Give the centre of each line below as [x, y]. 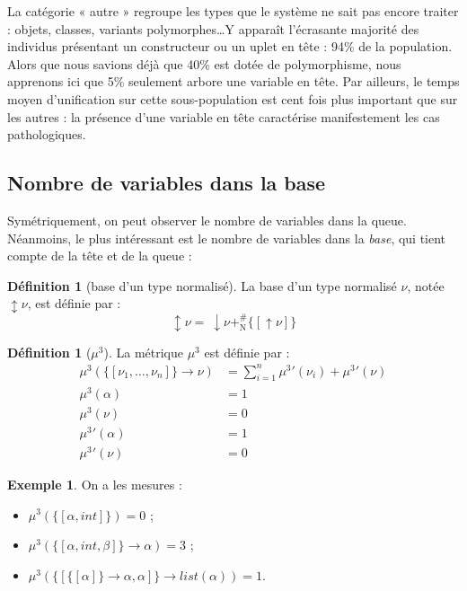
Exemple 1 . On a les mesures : [95, 484]
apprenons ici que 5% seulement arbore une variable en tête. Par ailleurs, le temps [233, 81]
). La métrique [143, 352]
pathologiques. [47, 134]
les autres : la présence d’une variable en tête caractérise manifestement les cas [224, 116]
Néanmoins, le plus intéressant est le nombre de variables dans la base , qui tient [227, 238]
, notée [426, 285]
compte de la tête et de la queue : [100, 256]
